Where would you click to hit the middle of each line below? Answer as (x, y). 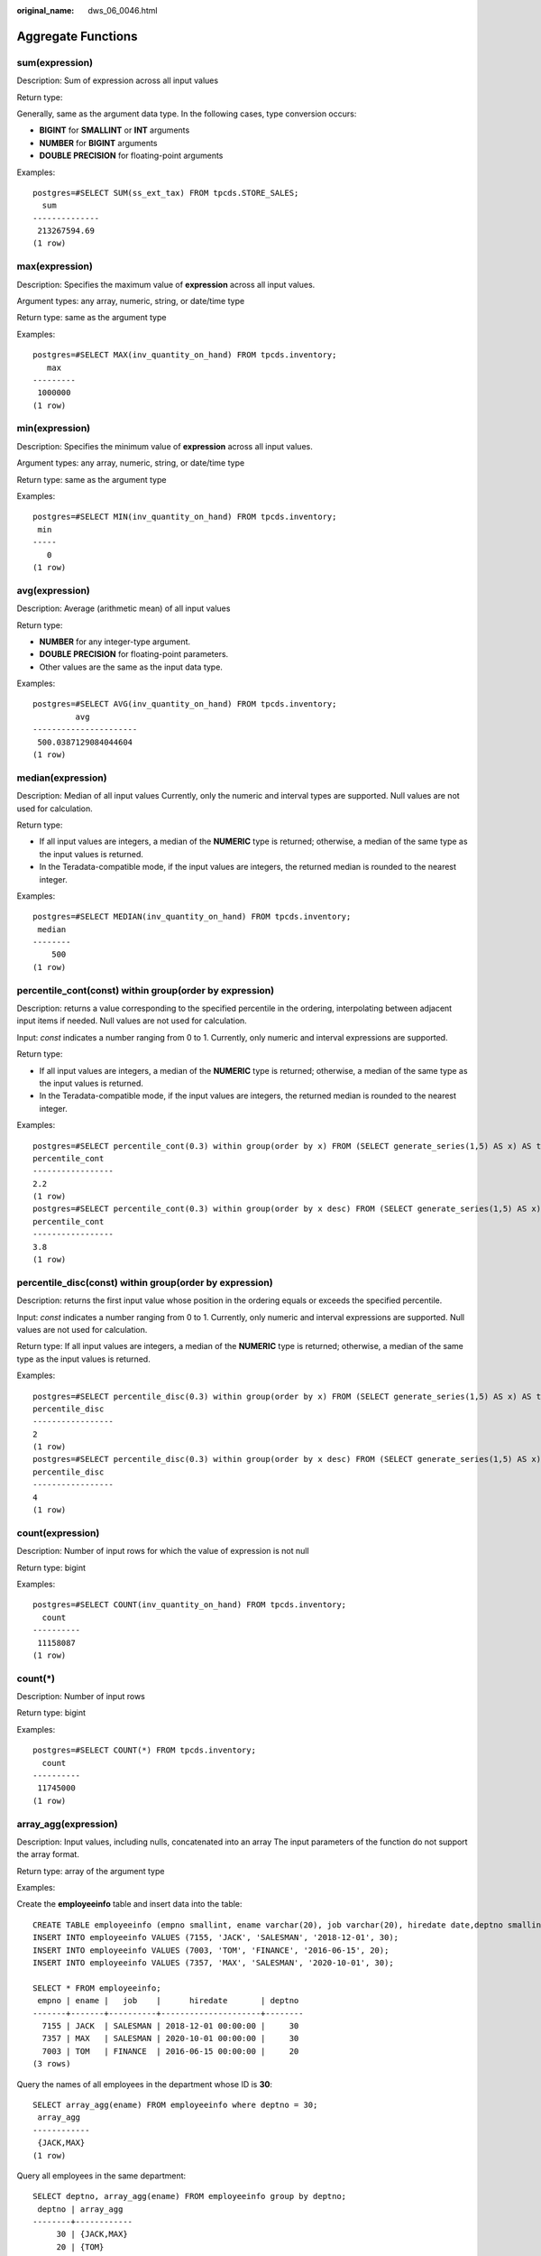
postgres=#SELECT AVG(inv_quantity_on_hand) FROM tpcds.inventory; (185, 704)
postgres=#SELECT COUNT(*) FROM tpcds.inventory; (145, 1750)
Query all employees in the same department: (101, 2176)
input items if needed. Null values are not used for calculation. (132, 1021)
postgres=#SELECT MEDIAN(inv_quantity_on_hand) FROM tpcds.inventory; (192, 917)
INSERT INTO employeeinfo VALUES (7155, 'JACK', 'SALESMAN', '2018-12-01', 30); (216, 1937)
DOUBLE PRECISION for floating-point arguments (131, 156)
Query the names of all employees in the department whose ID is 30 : (144, 2084)
